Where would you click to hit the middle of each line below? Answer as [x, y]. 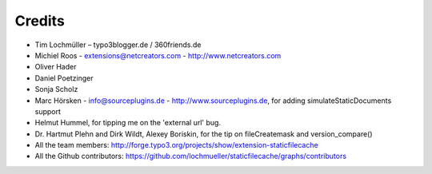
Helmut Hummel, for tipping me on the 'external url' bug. [128, 123]
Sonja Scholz [56, 89]
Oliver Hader [56, 67]
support [48, 111]
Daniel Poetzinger [64, 78]
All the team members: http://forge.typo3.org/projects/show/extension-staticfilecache [177, 145]
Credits [40, 21]
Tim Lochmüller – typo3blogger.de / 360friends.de [118, 45]
